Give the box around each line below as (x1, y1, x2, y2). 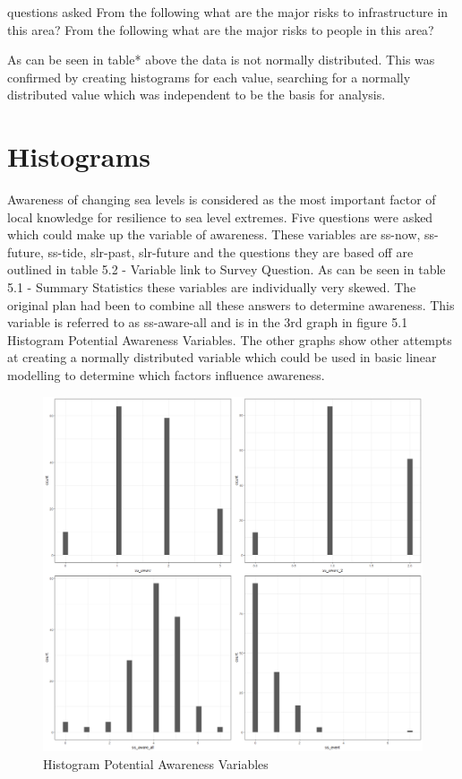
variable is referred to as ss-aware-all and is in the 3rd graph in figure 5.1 (7, 313, 408, 332)
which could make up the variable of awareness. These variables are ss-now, (7, 225, 421, 244)
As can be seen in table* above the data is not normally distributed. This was (7, 50, 435, 69)
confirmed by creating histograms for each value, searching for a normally (7, 67, 411, 86)
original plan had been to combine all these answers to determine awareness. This (7, 295, 455, 314)
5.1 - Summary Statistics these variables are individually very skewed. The (7, 278, 416, 297)
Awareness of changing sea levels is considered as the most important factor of (7, 190, 436, 209)
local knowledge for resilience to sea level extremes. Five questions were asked (7, 207, 433, 226)
